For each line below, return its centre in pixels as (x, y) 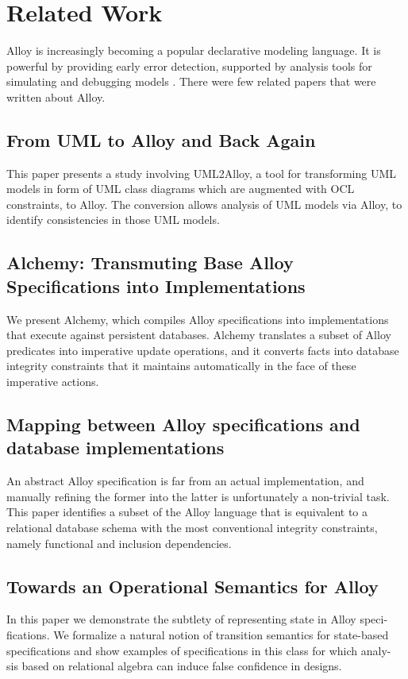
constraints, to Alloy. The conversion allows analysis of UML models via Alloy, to (204, 204)
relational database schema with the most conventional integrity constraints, (192, 528)
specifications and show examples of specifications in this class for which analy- (199, 650)
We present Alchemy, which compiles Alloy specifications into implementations (198, 319)
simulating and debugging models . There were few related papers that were (191, 81)
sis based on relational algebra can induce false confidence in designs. (174, 666)
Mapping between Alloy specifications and (183, 424)
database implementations (115, 448)
